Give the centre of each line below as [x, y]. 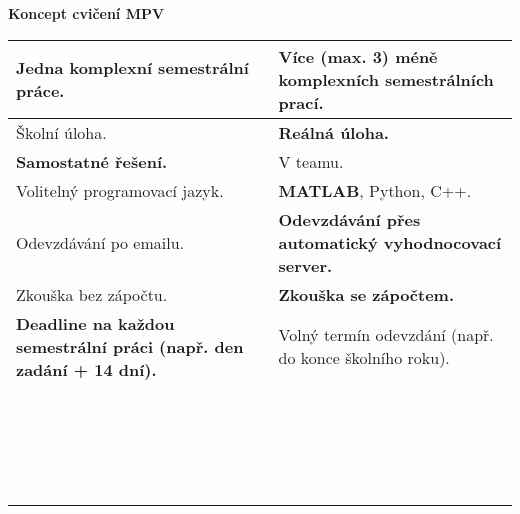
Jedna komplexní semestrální [132, 68]
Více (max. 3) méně [358, 56]
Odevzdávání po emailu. [100, 242]
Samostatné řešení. [92, 161]
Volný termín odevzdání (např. [386, 335]
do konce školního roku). [364, 358]
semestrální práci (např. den [130, 346]
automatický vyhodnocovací [390, 242]
